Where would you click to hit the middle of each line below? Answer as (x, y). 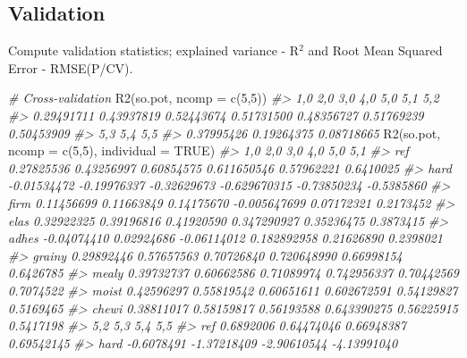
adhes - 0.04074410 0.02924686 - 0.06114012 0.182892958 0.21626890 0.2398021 (225, 238)
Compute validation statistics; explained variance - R (154, 50)
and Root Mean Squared (375, 50)
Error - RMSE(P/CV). (71, 67)
